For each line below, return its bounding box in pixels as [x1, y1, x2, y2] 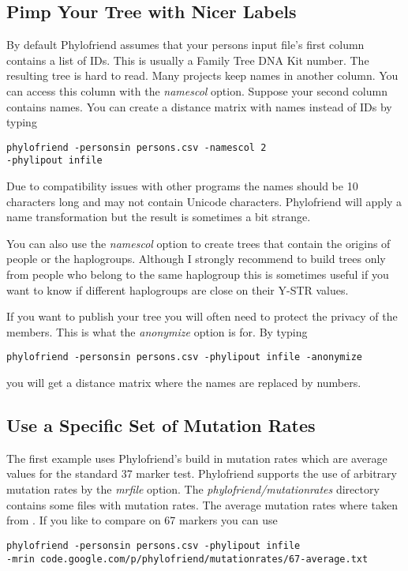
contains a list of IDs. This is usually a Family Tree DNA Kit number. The [6, 51, 369, 68]
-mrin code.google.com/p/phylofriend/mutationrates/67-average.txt [6, 553, 369, 565]
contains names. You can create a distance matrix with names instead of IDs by [6, 98, 392, 115]
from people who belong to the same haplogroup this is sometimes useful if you [6, 266, 389, 283]
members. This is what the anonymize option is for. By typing [6, 323, 308, 340]
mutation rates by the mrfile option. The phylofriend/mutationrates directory [6, 481, 380, 498]
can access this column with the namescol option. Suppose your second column [6, 82, 387, 99]
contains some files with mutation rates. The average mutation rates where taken [6, 496, 398, 513]
